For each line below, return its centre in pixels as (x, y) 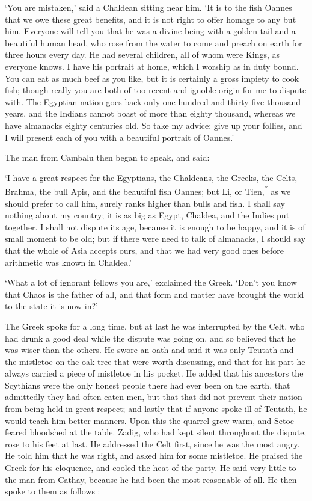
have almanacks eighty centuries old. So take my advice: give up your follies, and (154, 125)
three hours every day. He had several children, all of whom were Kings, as (142, 54)
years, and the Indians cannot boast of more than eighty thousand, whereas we (150, 113)
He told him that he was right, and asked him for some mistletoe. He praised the (154, 456)
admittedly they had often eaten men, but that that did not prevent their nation (154, 397)
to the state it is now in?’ (51, 306)
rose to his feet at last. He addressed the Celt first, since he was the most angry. (152, 444)
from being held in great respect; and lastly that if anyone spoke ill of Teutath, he (156, 409)
